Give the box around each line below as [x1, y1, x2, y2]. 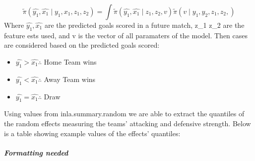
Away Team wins [44, 74, 96, 84]
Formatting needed [4, 147, 68, 158]
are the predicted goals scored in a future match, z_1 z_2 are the [44, 20, 245, 30]
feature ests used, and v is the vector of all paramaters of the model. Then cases [4, 30, 248, 40]
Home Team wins [44, 56, 97, 67]
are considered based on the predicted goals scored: [4, 40, 160, 50]
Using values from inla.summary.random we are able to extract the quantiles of [4, 108, 245, 119]
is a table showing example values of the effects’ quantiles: [4, 128, 181, 138]
